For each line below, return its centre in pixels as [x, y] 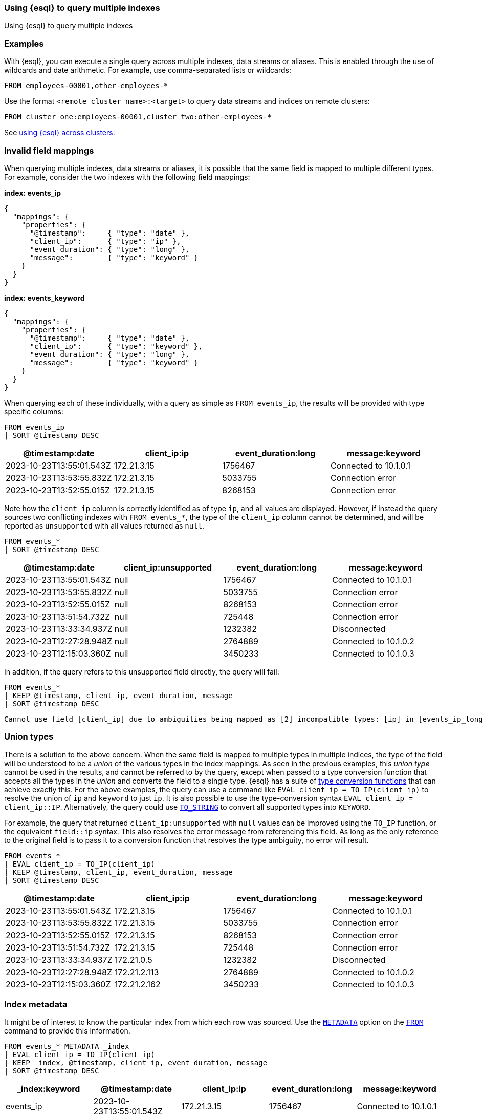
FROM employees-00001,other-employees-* [86, 86]
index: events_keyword [45, 298]
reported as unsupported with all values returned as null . [104, 525]
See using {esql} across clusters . [60, 133]
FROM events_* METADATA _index [67, 1047]
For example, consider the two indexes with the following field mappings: [127, 177]
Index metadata [36, 1004]
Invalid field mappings [49, 150]
